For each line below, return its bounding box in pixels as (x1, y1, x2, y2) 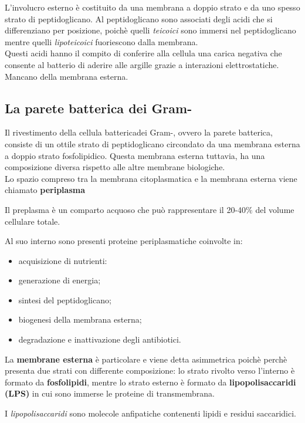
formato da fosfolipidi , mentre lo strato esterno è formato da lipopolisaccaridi (5, 375, 296, 388)
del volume (255, 203, 294, 215)
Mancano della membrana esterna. (5, 70, 128, 82)
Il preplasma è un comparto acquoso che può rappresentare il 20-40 (5, 203, 246, 215)
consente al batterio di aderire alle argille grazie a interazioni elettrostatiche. (5, 58, 279, 70)
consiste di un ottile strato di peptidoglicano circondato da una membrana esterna (5, 137, 300, 150)
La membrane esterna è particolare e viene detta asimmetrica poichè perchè (5, 353, 287, 365)
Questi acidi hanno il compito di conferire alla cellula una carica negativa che (5, 47, 282, 59)
